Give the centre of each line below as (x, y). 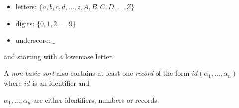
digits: (25, 23)
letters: (26, 6)
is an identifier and (61, 82)
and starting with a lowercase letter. (59, 56)
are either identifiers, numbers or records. (96, 99)
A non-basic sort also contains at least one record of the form (97, 73)
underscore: (33, 40)
